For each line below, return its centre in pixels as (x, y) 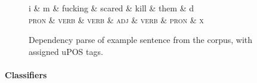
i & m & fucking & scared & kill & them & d (111, 8)
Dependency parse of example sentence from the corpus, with (141, 40)
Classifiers (26, 74)
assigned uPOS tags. (66, 51)
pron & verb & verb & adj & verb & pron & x (116, 19)
